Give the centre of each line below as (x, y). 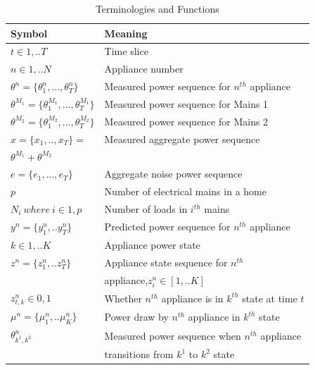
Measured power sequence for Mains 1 (186, 103)
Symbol (29, 33)
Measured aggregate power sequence (182, 138)
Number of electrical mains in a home (185, 191)
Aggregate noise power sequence (173, 174)
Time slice (126, 51)
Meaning (126, 33)
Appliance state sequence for (166, 262)
